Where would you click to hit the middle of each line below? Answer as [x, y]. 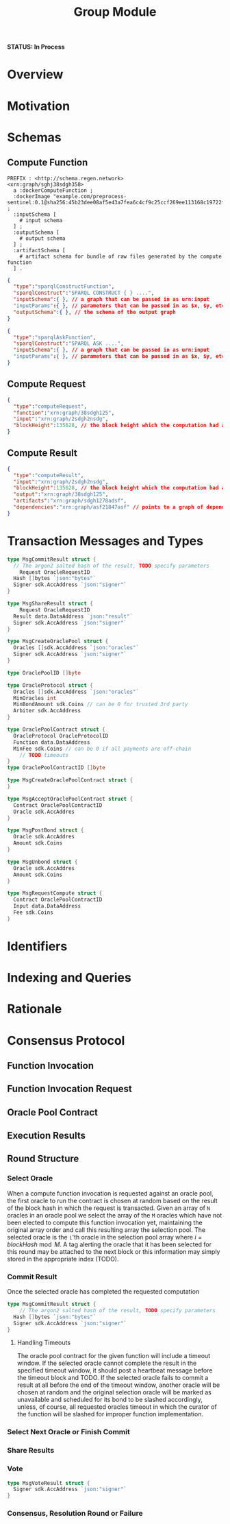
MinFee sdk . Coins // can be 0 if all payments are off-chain [102, 749]
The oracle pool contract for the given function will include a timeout [114, 1356]
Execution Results [46, 1136]
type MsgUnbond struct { [42, 862]
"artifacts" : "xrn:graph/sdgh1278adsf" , [70, 501]
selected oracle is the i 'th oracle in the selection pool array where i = [105, 1237]
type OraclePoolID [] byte [44, 673]
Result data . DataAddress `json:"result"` [73, 616]
